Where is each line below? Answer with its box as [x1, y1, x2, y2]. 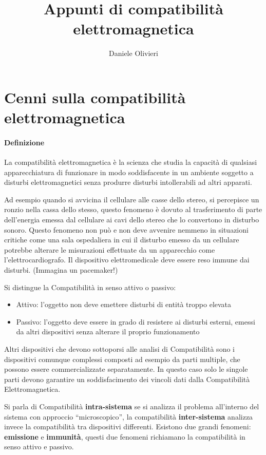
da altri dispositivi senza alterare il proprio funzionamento [16, 326, 200, 337]
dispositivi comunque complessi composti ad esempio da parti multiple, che [4, 353, 240, 364]
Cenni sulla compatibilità [4, 86, 186, 107]
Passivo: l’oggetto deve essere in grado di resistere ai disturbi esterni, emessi [16, 316, 255, 327]
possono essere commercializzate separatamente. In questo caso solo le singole [4, 364, 248, 374]
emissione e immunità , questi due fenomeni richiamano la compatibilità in [4, 431, 245, 442]
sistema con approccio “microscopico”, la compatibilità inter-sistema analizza [4, 411, 253, 422]
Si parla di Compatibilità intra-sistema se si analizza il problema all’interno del [4, 401, 259, 411]
